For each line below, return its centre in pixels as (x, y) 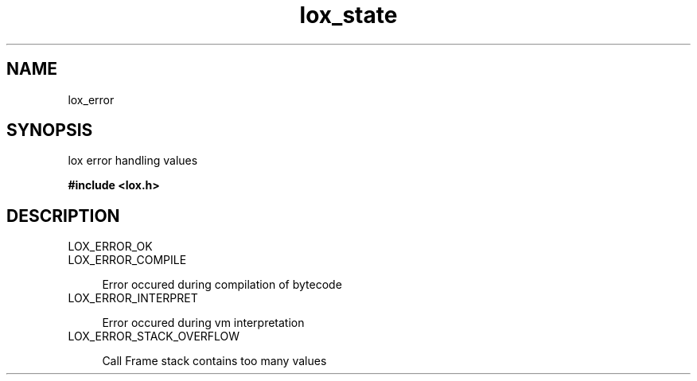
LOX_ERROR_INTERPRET (133, 298)
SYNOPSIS (50, 130)
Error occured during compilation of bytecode (222, 285)
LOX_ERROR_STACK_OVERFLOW (154, 336)
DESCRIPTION (63, 216)
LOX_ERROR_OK (110, 247)
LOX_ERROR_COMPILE (127, 260)
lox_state (348, 15)
